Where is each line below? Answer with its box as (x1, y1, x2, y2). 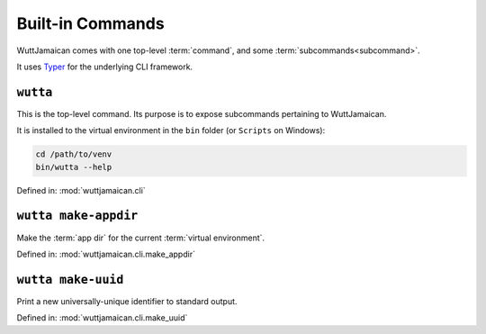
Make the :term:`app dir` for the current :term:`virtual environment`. (16, 232, 265, 243)
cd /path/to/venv (35, 149, 112, 159)
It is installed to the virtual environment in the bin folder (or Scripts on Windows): (16, 125, 326, 136)
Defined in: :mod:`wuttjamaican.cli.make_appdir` (16, 248, 195, 259)
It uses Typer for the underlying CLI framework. (16, 61, 193, 72)
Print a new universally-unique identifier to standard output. (16, 295, 238, 306)
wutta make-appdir (16, 208, 139, 223)
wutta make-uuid (16, 272, 124, 287)
